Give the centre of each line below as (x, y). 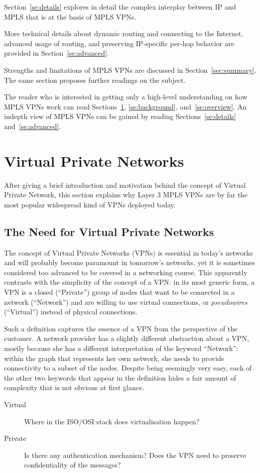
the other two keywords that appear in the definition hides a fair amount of (120, 377)
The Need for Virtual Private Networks (109, 231)
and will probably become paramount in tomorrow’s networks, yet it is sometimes (130, 262)
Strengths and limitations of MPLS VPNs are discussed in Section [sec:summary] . (130, 70)
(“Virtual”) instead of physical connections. (71, 312)
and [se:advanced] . (33, 126)
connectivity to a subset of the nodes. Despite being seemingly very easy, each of (128, 368)
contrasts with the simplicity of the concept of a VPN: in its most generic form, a (129, 282)
